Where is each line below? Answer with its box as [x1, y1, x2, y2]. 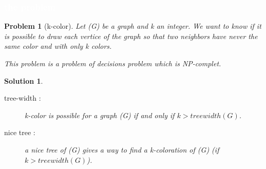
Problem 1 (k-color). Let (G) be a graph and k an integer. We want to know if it [4, 21, 261, 31]
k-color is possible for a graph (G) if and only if [25, 109, 175, 120]
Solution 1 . [4, 75, 43, 86]
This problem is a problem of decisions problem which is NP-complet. [4, 58, 221, 68]
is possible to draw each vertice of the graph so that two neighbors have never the [4, 30, 258, 41]
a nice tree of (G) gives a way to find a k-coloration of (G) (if [25, 144, 219, 155]
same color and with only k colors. [4, 41, 112, 51]
